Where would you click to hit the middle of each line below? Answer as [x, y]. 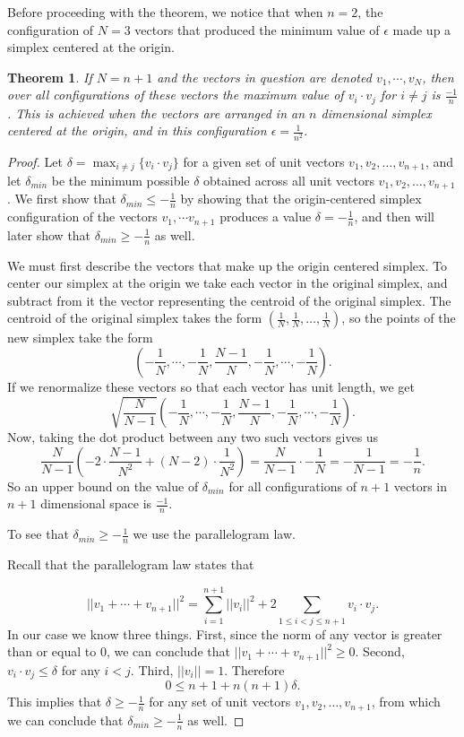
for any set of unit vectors [220, 702]
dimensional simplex [376, 113]
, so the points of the [399, 318]
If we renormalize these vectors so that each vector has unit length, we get [211, 386]
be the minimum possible [120, 181]
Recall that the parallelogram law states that [131, 564]
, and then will [394, 217]
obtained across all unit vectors [289, 181]
